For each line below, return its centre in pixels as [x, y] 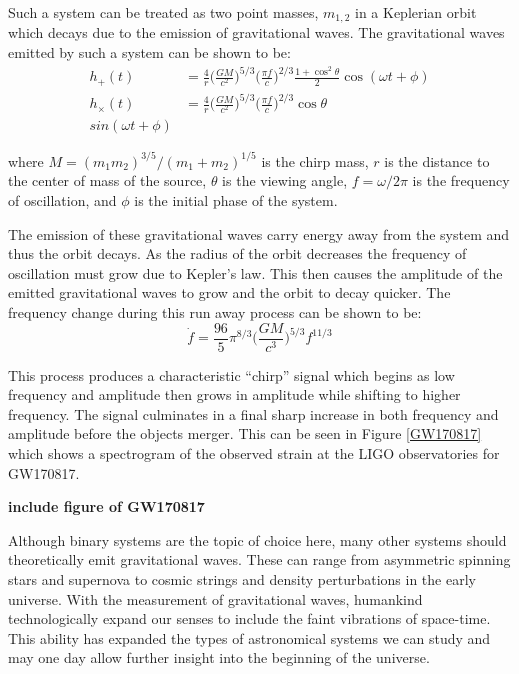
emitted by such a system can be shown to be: [149, 52]
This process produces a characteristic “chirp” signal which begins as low [231, 374]
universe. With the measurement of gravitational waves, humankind [215, 598]
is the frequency [461, 180]
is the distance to [437, 160]
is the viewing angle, [285, 180]
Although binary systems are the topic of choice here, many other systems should [257, 539]
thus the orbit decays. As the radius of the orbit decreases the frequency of [237, 253]
